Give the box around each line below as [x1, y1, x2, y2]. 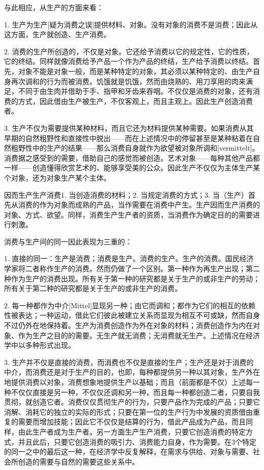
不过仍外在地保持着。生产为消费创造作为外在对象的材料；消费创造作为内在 [4, 320, 253, 331]
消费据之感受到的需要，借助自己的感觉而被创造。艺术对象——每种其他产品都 [4, 152, 260, 163]
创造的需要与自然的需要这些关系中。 [18, 456, 139, 466]
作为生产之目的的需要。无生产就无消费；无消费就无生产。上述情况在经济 [18, 330, 260, 340]
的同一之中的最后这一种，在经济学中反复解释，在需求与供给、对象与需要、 [4, 446, 253, 457]
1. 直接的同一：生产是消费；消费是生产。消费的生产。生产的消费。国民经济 [4, 253, 254, 264]
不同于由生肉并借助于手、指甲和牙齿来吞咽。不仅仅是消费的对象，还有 [18, 86, 253, 96]
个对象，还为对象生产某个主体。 [4, 172, 111, 183]
